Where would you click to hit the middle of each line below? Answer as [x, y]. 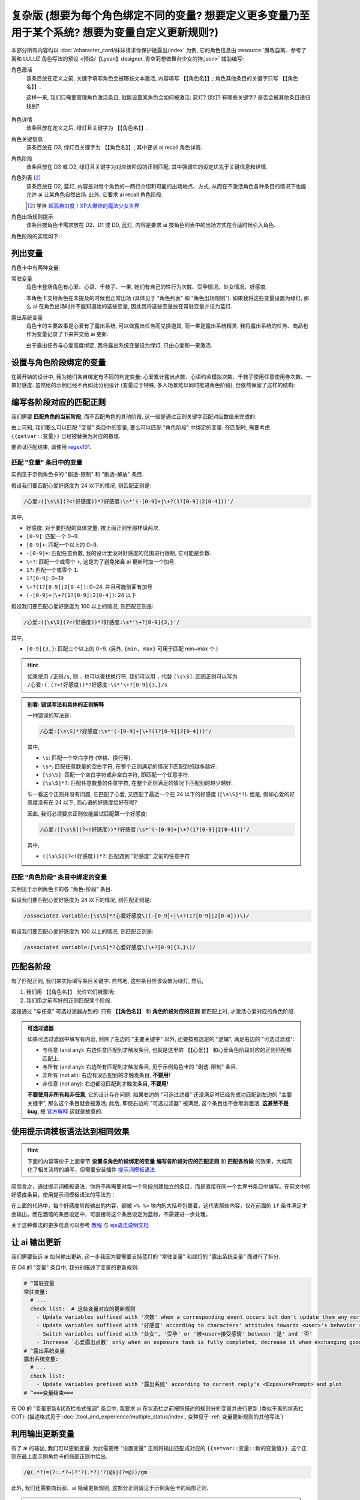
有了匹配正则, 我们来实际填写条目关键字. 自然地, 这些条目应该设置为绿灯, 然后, [107, 980]
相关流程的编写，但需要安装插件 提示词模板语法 [96, 1169]
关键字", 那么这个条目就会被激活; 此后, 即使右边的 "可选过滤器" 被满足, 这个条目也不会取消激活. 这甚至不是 [158, 1103]
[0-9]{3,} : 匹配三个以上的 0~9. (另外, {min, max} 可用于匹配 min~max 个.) [122, 649]
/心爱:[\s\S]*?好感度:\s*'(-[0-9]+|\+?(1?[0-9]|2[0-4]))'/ [126, 731]
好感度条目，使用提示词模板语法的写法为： [64, 1195]
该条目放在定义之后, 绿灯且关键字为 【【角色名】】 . [87, 128]
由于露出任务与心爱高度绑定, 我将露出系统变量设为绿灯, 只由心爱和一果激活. [119, 345]
